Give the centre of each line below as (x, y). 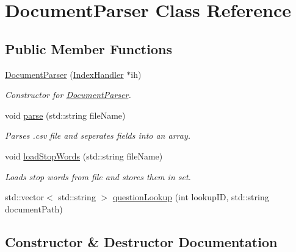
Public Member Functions (88, 48)
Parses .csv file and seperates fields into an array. (98, 135)
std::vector (24, 197)
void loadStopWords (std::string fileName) (84, 156)
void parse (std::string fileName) (65, 115)
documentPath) (34, 208)
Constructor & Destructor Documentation (141, 241)
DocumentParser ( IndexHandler (64, 74)
